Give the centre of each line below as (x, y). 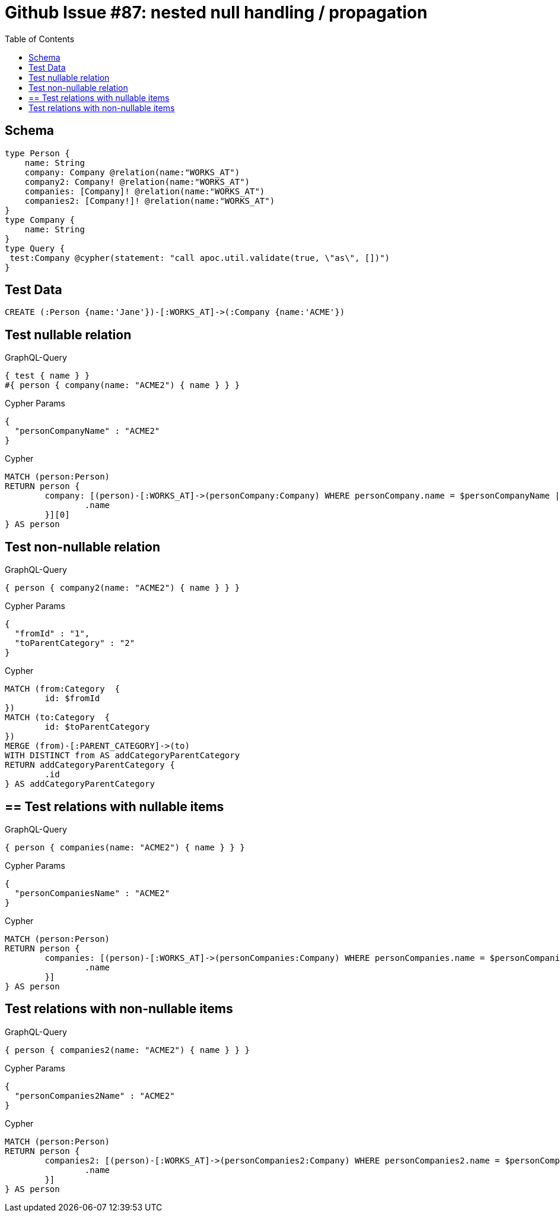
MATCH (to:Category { (58, 718)
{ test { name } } (47, 376)
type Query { (35, 248)
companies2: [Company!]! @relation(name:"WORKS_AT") (150, 201)
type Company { (40, 220)
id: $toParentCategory (97, 727)
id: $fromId (72, 699)
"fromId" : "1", (52, 634)
